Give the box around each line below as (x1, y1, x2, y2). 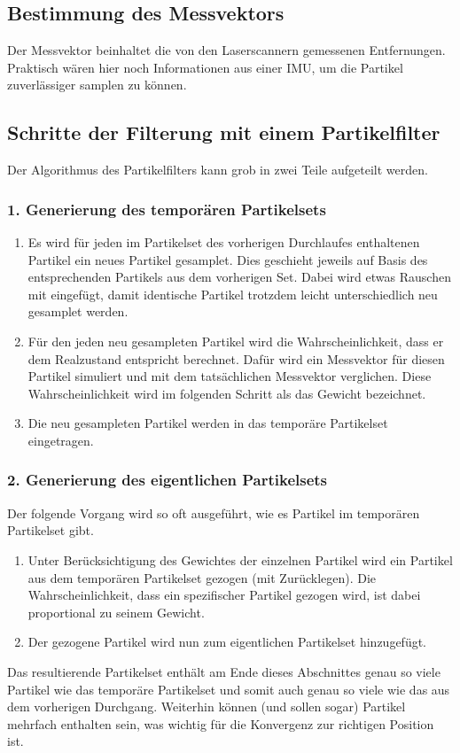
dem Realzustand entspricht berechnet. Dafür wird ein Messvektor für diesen (27, 349, 445, 368)
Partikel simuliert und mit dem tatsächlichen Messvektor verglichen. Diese (27, 367, 432, 385)
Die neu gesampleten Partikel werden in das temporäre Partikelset (27, 414, 388, 432)
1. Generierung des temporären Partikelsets (7, 198, 326, 220)
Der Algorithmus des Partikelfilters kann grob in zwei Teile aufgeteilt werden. (7, 160, 428, 179)
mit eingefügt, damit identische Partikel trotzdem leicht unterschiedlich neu (27, 284, 438, 303)
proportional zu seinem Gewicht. (27, 602, 205, 621)
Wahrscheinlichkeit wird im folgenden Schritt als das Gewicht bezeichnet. (27, 384, 426, 402)
